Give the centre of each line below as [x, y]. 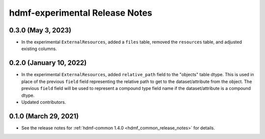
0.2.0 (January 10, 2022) [48, 63]
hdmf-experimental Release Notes [81, 13]
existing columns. [39, 49]
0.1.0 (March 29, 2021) [44, 116]
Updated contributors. [44, 102]
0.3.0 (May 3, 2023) [40, 30]
